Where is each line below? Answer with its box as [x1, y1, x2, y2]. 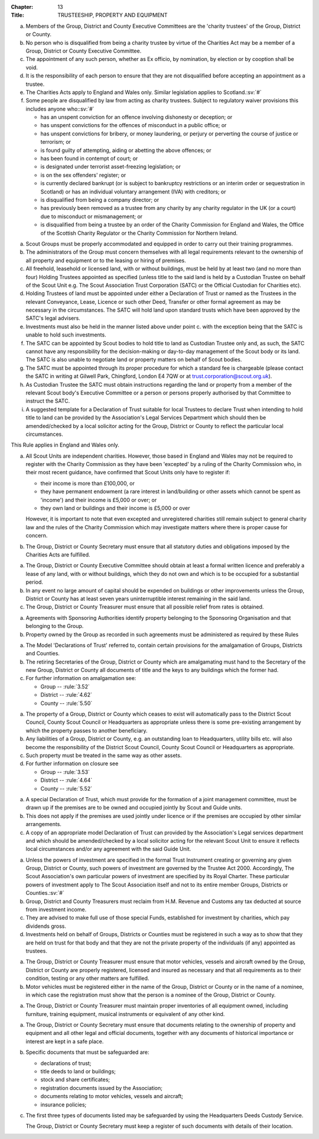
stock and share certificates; [40, 1076, 110, 1083]
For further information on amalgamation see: [25, 675, 136, 682]
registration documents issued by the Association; [40, 1084, 162, 1091]
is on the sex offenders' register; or [40, 172, 126, 179]
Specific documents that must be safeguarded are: [25, 1049, 149, 1056]
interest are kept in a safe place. [25, 1038, 104, 1045]
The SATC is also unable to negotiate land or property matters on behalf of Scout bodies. [25, 356, 242, 363]
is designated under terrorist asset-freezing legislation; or [40, 163, 181, 170]
